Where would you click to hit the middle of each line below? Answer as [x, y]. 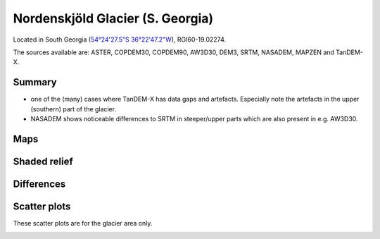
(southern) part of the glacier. [73, 109]
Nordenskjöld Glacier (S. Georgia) [113, 18]
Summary [35, 82]
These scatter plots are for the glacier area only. [83, 223]
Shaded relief [43, 161]
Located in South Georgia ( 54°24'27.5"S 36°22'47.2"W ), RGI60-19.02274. [120, 39]
